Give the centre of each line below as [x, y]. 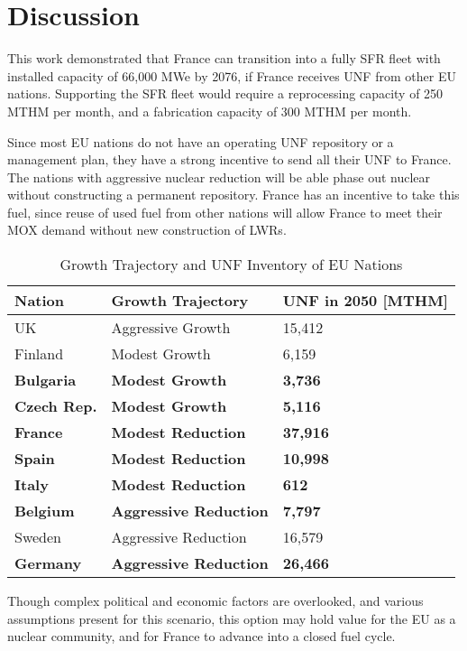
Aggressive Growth [171, 328]
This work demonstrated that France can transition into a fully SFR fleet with [224, 58]
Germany [48, 563]
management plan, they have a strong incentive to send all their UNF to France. [229, 159]
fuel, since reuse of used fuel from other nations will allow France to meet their [225, 212]
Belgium [45, 511]
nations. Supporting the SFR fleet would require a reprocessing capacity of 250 [225, 93]
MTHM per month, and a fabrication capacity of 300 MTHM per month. [210, 111]
